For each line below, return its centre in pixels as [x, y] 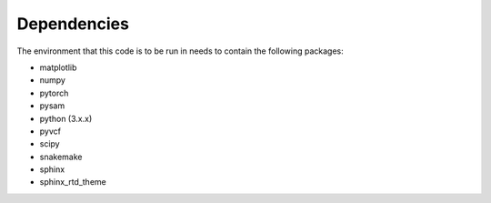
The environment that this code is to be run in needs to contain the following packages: [180, 51]
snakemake [61, 157]
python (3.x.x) [66, 118]
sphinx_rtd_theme [73, 182]
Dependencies [73, 24]
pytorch [54, 93]
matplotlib [58, 67]
